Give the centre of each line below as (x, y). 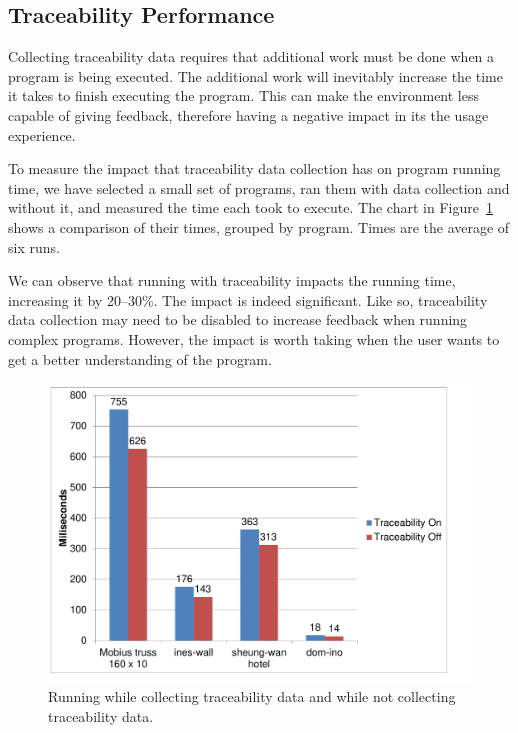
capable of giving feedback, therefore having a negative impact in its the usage (248, 114)
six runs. (34, 246)
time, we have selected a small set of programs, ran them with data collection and (259, 187)
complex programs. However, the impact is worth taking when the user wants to (254, 338)
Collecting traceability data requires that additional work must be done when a (251, 56)
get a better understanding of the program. (140, 358)
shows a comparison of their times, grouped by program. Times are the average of (259, 226)
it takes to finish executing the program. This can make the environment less (244, 95)
